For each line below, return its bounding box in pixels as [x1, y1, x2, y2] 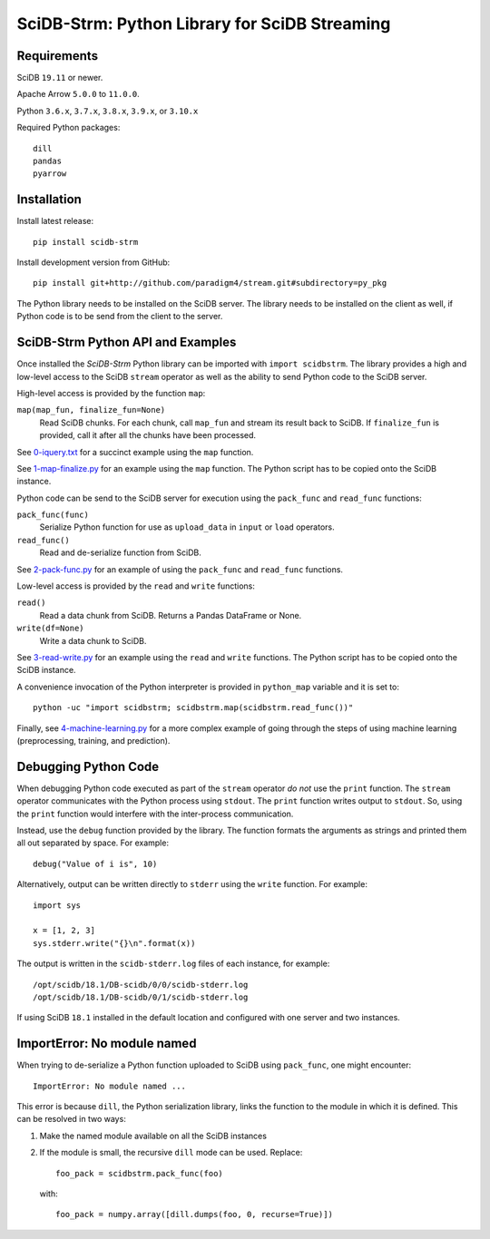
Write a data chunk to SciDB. [39, 635, 147, 646]
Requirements [16, 48, 99, 63]
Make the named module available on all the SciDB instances [39, 1130, 268, 1141]
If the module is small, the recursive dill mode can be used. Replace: [39, 1147, 303, 1158]
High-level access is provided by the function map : [16, 387, 206, 398]
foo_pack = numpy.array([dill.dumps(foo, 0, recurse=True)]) [55, 1209, 333, 1220]
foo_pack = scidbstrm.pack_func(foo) [55, 1168, 224, 1178]
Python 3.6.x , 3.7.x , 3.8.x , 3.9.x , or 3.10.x [16, 105, 199, 116]
